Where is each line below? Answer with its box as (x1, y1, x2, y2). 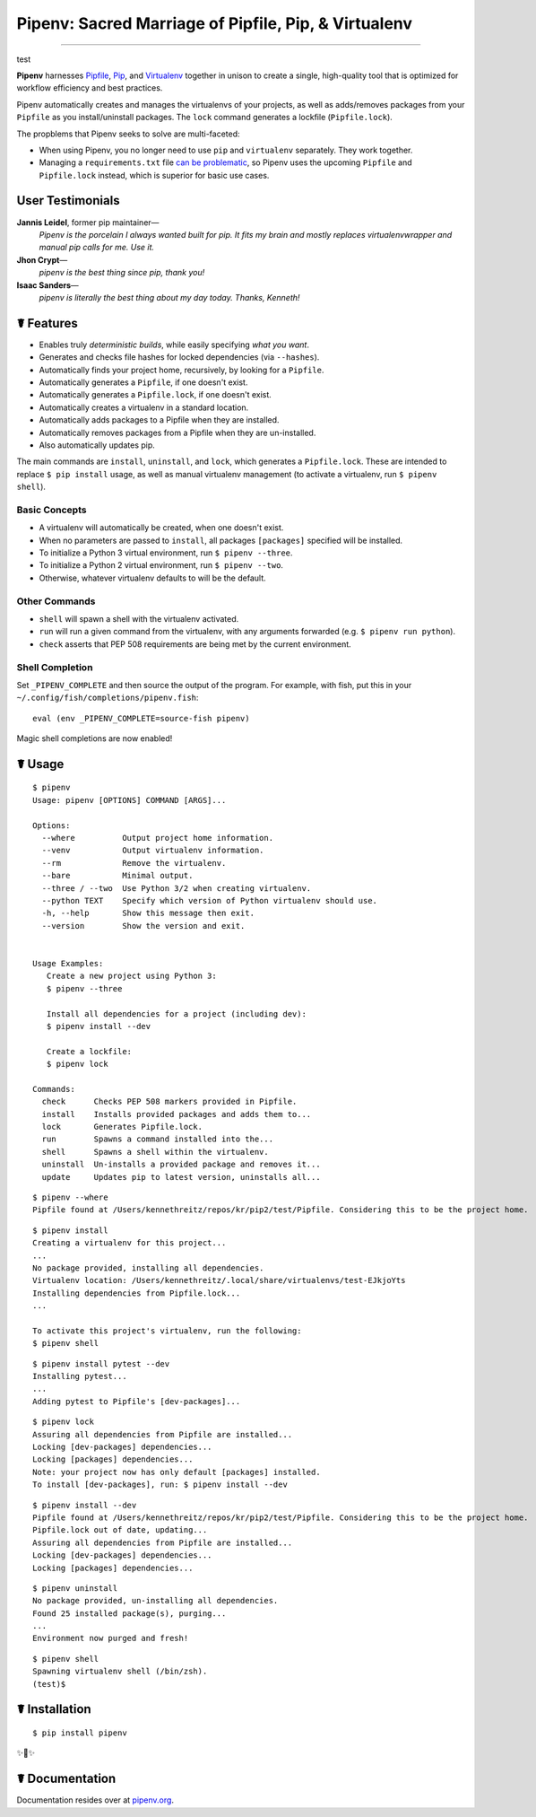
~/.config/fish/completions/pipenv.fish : (16, 692, 199, 703)
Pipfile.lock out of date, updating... (32, 1525, 208, 1535)
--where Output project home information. (41, 833, 273, 843)
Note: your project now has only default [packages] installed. (32, 1467, 322, 1477)
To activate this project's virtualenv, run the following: (32, 1325, 302, 1336)
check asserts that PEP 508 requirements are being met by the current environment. (39, 638, 351, 650)
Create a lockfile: (46, 1046, 133, 1056)
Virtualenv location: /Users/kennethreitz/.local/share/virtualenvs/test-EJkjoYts (32, 1275, 406, 1286)
